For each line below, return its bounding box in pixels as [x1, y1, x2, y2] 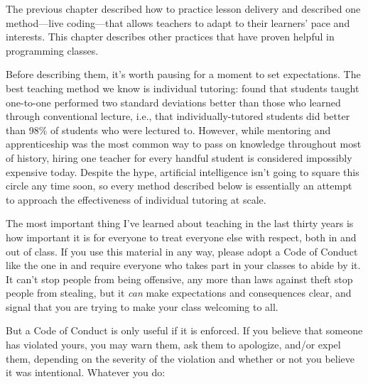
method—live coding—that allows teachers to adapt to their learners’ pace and [6, 15, 350, 30]
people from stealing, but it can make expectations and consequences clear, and [6, 285, 352, 300]
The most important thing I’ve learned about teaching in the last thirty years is [6, 216, 354, 231]
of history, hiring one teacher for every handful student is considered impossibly [6, 150, 352, 165]
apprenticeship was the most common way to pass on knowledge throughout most [6, 136, 362, 151]
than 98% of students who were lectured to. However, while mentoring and [6, 122, 331, 137]
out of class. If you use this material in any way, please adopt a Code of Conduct [6, 243, 358, 258]
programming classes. [6, 43, 99, 57]
